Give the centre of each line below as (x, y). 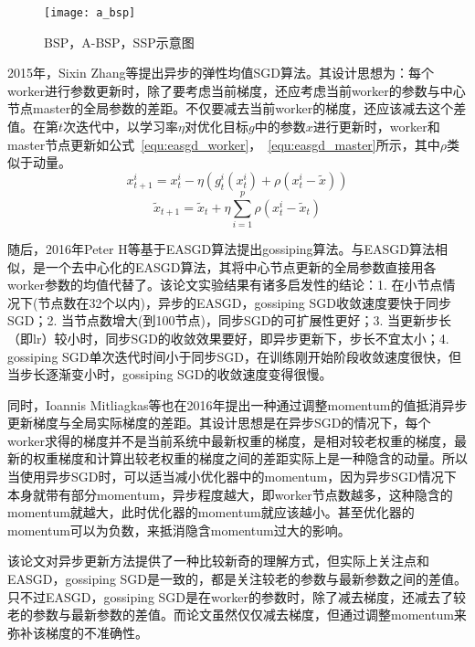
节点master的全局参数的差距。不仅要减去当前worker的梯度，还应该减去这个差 (237, 108)
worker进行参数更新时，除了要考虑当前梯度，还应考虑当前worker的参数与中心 (237, 90)
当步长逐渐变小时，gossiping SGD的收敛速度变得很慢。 (170, 374)
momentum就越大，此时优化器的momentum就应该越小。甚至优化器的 (211, 512)
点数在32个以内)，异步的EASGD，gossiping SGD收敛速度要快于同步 (251, 302)
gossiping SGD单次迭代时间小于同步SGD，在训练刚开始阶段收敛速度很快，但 (234, 356)
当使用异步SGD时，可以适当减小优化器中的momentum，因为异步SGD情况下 (232, 477)
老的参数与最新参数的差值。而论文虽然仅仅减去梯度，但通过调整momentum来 (237, 615)
